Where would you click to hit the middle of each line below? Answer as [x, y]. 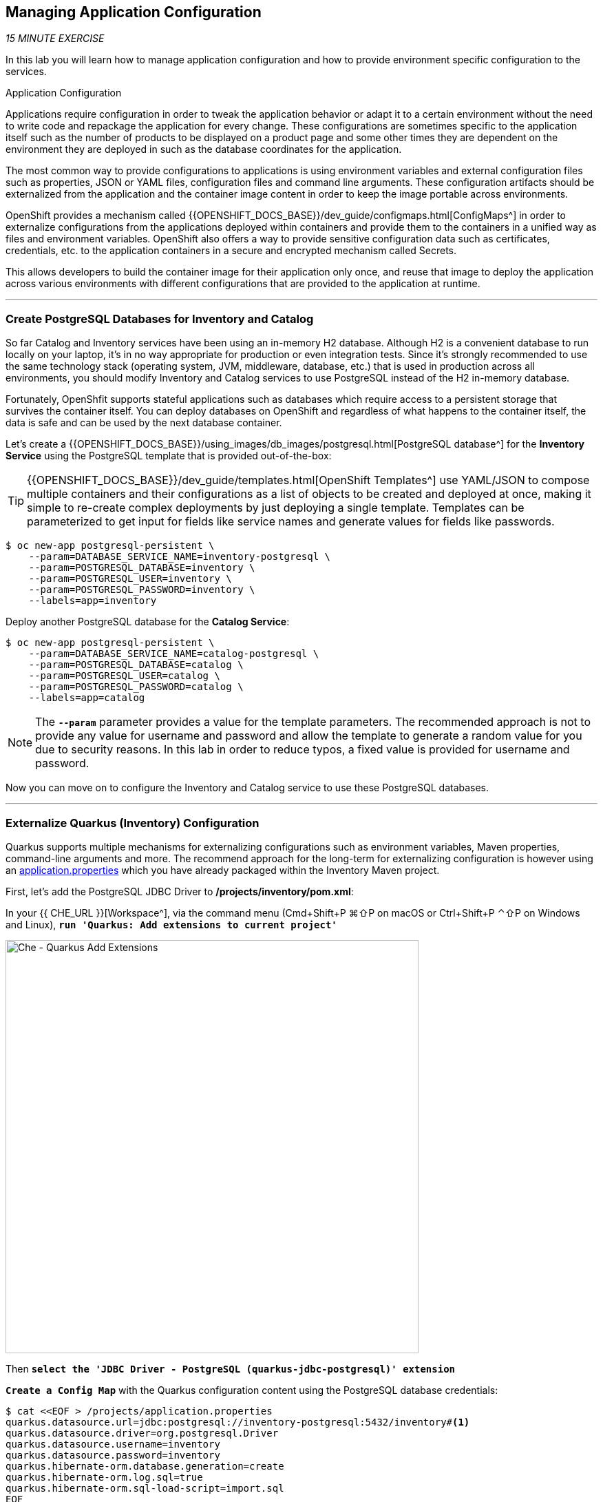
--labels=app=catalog [87, 698]
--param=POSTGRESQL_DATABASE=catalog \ [136, 665]
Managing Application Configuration [134, 12]
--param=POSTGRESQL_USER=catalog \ [124, 676]
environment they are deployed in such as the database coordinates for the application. [204, 149]
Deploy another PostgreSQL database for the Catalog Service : [148, 622]
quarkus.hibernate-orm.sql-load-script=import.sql [145, 1488]
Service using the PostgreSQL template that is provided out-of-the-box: [169, 456]
